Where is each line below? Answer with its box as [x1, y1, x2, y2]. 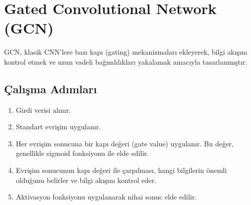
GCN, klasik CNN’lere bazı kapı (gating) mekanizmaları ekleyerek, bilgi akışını [4, 47, 247, 57]
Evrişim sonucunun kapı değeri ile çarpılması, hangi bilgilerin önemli [16, 165, 227, 175]
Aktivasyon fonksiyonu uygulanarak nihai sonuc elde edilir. [16, 191, 197, 202]
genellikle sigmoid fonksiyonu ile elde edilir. [16, 148, 149, 158]
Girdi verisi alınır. [16, 104, 71, 115]
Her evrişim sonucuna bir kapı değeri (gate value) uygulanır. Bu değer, [16, 138, 234, 148]
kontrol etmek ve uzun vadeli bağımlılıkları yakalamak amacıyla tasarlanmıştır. [4, 56, 247, 67]
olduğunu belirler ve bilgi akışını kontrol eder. [16, 174, 157, 185]
